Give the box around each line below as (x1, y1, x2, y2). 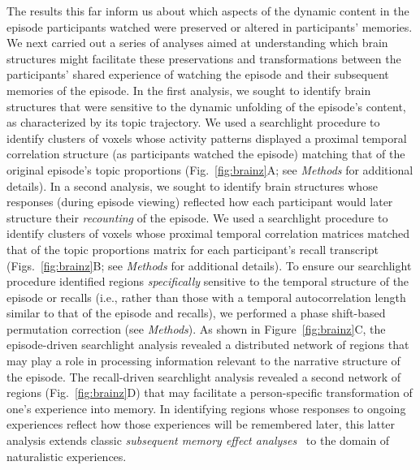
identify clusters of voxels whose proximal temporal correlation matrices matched (6, 225, 410, 242)
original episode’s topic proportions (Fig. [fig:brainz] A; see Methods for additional (6, 161, 414, 178)
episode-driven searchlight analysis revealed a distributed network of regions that (6, 336, 409, 353)
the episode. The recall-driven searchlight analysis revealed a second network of (6, 368, 401, 385)
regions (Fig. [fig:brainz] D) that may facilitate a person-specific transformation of (6, 384, 413, 401)
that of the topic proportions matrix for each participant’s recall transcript (6, 240, 379, 257)
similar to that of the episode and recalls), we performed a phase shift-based (6, 304, 386, 321)
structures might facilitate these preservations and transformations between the (6, 50, 401, 67)
